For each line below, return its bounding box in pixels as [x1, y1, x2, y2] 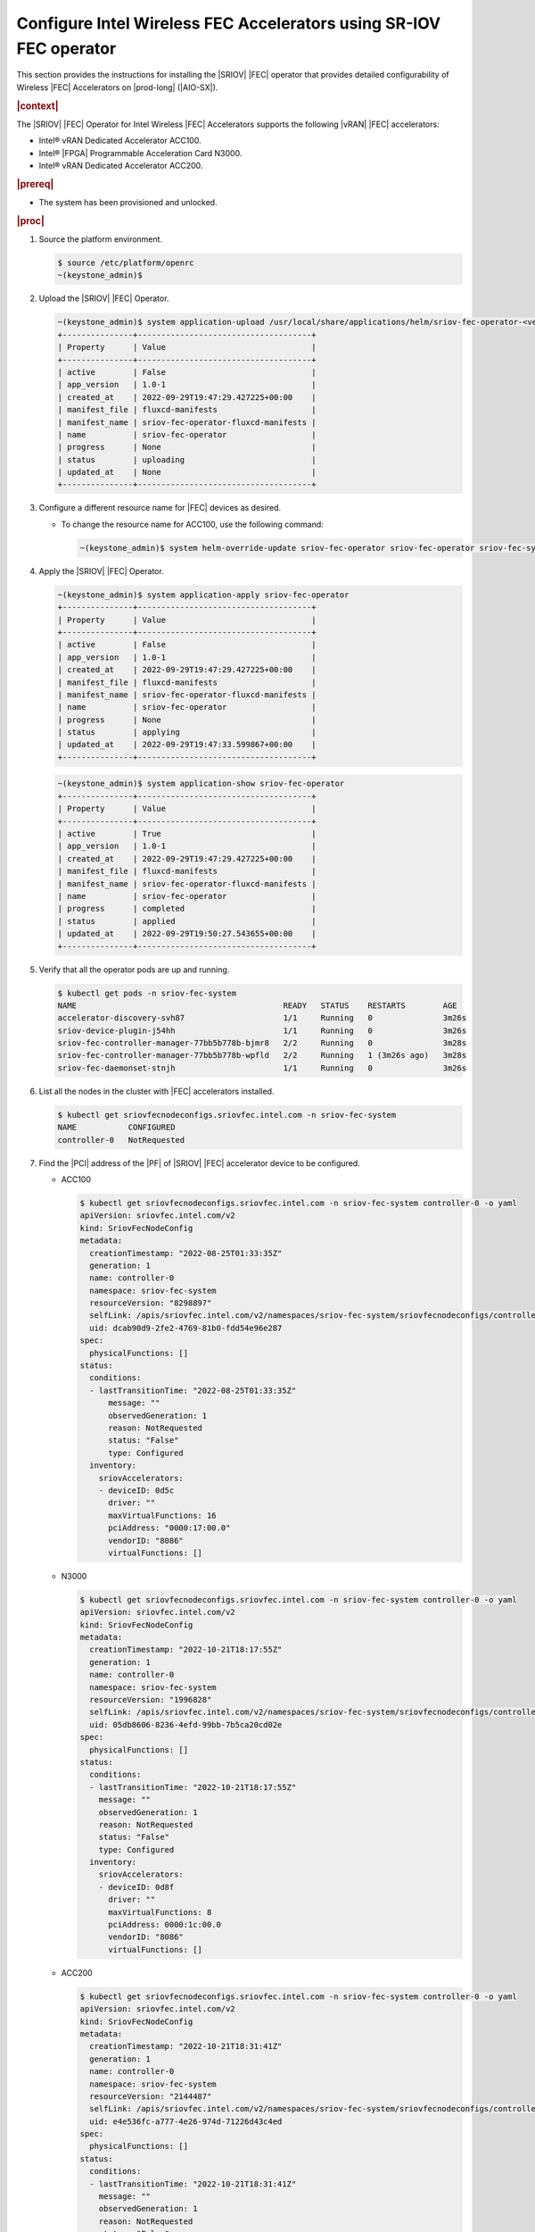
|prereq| [16, 178, 54, 190]
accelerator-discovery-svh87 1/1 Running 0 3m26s [57, 1013, 467, 1023]
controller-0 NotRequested [57, 1135, 185, 1145]
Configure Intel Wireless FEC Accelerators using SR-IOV [16, 13, 441, 33]
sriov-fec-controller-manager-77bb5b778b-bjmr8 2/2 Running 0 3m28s [57, 1038, 467, 1048]
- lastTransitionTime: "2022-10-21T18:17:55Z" [89, 1782, 297, 1792]
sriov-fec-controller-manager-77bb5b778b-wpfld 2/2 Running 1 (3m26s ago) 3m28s [57, 1050, 467, 1061]
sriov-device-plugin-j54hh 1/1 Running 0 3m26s [57, 1025, 467, 1036]
